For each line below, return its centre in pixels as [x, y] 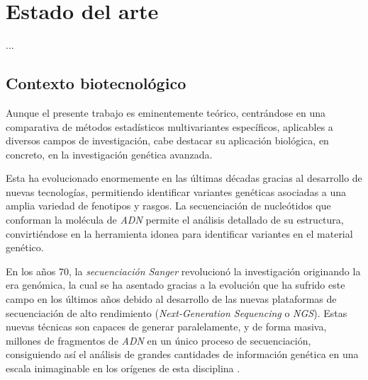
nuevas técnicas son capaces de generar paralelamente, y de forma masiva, [166, 327]
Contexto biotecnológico [96, 83]
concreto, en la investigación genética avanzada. [109, 154]
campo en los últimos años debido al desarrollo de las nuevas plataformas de [171, 299]
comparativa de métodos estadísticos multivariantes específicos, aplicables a [169, 126]
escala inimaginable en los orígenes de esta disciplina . [123, 368]
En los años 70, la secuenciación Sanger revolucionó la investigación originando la [183, 271]
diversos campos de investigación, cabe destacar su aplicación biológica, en [167, 140]
